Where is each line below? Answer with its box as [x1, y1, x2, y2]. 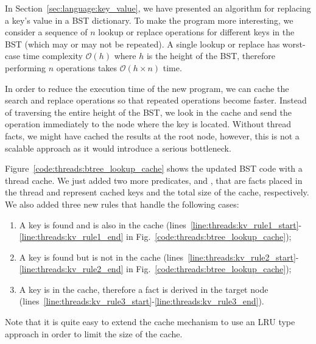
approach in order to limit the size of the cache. [5, 327, 183, 340]
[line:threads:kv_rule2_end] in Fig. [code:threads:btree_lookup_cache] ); [19, 262, 292, 275]
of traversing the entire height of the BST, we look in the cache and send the [5, 105, 292, 118]
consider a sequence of [5, 26, 88, 38]
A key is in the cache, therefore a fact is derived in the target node [19, 283, 269, 295]
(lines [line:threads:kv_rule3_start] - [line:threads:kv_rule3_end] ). [19, 295, 264, 307]
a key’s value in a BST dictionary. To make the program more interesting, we [5, 13, 293, 26]
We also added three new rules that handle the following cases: [5, 197, 239, 210]
